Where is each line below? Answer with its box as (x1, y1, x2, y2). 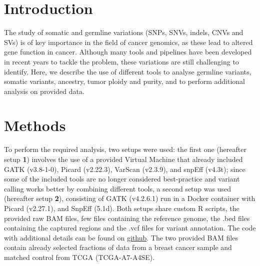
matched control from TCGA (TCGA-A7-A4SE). (4, 251, 155, 262)
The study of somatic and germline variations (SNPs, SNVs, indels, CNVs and (4, 27, 243, 37)
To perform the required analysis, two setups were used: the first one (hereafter (4, 144, 246, 154)
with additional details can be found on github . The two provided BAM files (4, 232, 238, 242)
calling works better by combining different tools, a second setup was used (4, 183, 231, 193)
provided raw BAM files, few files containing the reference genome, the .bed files (4, 212, 250, 223)
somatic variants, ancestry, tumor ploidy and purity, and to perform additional (4, 76, 245, 86)
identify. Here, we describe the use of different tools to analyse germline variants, (4, 66, 251, 76)
